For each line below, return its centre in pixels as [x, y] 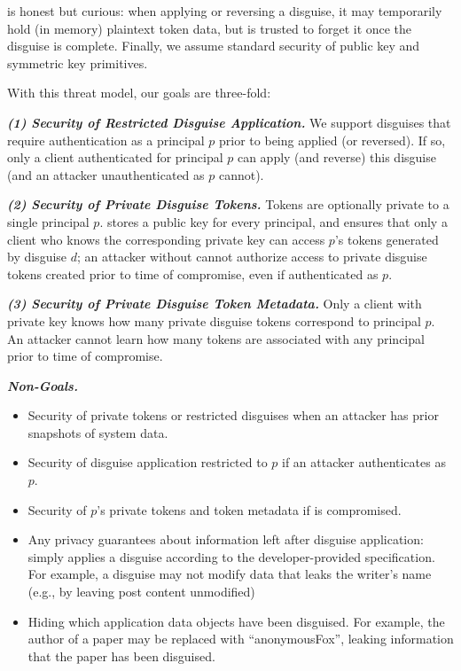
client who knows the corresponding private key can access [166, 239]
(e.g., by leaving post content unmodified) [141, 592]
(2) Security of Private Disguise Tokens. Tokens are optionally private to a [228, 204]
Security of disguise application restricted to [148, 462]
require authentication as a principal [106, 140]
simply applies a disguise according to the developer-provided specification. [231, 556]
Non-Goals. [43, 385]
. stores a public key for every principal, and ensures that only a [273, 221]
